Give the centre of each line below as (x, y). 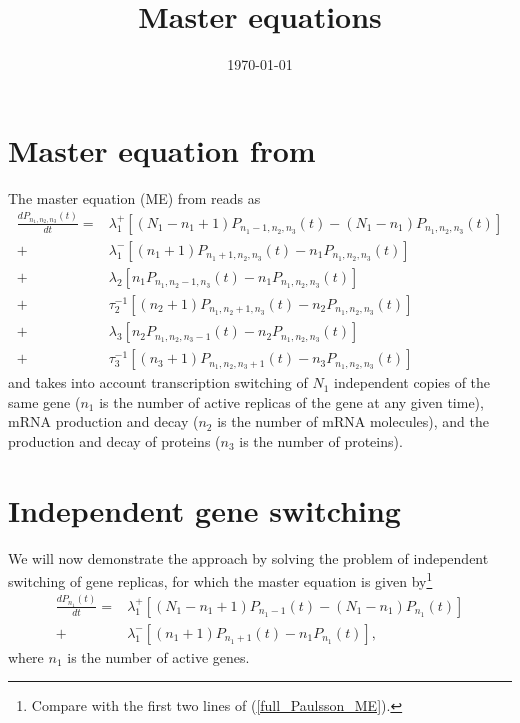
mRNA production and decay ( (103, 421)
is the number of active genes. (158, 656)
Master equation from (162, 149)
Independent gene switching (204, 509)
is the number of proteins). (321, 440)
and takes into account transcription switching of (158, 382)
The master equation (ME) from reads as (134, 197)
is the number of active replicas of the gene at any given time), (291, 401)
